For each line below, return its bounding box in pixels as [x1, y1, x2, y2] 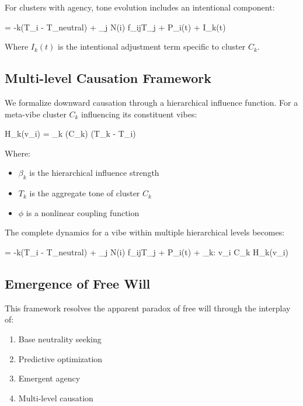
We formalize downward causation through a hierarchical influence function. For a [5, 96, 298, 108]
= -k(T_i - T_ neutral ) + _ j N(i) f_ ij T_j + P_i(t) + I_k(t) [5, 20, 226, 33]
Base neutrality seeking [18, 332, 102, 345]
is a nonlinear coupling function [26, 206, 140, 218]
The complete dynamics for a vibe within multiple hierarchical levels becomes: [5, 226, 285, 238]
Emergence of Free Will [5, 274, 151, 292]
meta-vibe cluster [5, 107, 67, 120]
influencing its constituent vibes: [81, 107, 197, 120]
